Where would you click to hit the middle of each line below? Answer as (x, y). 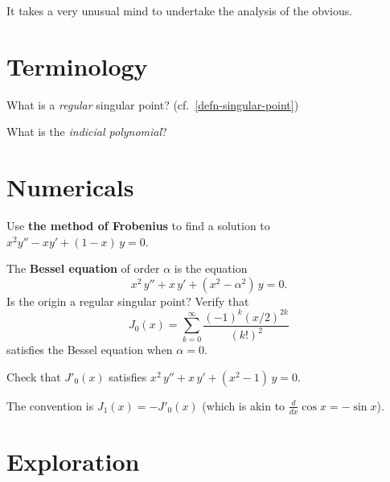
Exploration (73, 461)
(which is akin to (244, 405)
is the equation (211, 268)
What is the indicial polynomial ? (87, 132)
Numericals (70, 187)
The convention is (50, 405)
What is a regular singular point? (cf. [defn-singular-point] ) (153, 104)
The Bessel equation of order (83, 268)
